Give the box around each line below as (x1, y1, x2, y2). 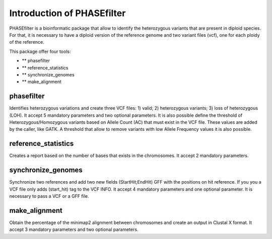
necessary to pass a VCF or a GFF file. (9, 193, 89, 199)
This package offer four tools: (9, 48, 71, 54)
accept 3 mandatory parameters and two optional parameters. (9, 226, 139, 232)
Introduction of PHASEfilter (9, 8, 126, 19)
